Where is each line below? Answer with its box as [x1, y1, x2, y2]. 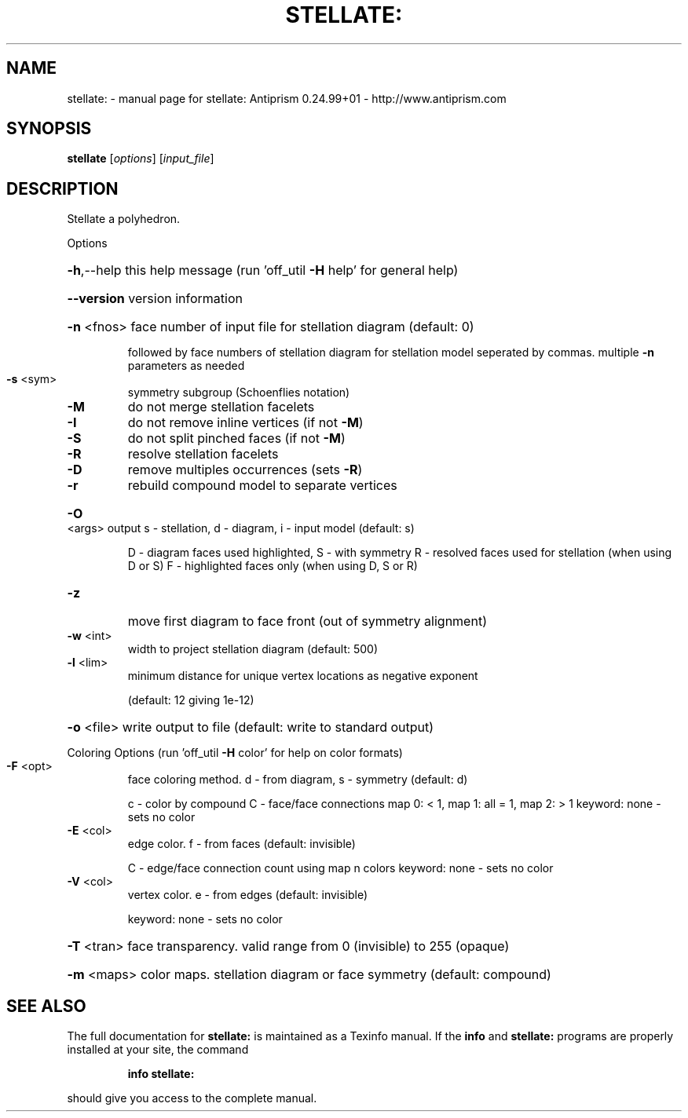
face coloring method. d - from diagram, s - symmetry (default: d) [127, 773, 468, 787]
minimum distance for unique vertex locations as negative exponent [127, 669, 478, 683]
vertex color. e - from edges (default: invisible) [127, 888, 368, 902]
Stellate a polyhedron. [67, 212, 181, 226]
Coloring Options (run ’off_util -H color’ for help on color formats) [67, 746, 403, 760]
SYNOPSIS [6, 119, 92, 139]
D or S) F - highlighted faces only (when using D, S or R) [127, 559, 418, 573]
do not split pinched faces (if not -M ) [127, 430, 346, 447]
